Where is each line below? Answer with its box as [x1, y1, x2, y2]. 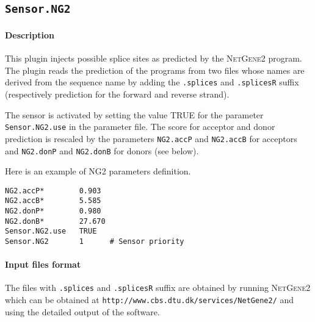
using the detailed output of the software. [5, 305, 160, 318]
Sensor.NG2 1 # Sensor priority [5, 237, 184, 246]
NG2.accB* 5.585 [5, 196, 101, 206]
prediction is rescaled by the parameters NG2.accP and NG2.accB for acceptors [5, 132, 297, 145]
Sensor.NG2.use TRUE [5, 227, 97, 236]
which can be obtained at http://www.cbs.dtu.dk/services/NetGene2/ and [5, 293, 294, 306]
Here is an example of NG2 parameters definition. [5, 165, 191, 177]
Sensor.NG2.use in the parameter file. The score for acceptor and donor [5, 120, 275, 133]
